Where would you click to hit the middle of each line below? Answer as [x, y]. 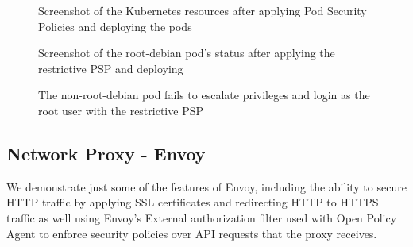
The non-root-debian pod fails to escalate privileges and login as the [204, 95]
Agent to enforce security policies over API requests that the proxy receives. [192, 233]
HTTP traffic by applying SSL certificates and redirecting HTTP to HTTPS [193, 202]
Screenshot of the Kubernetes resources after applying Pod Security [203, 10]
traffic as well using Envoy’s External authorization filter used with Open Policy [202, 217]
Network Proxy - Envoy [106, 153]
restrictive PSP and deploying [111, 68]
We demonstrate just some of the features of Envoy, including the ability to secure [206, 186]
